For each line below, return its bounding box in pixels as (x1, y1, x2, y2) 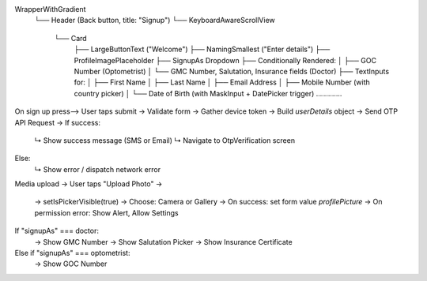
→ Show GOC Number (34, 259, 108, 268)
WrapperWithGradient (14, 5, 86, 13)
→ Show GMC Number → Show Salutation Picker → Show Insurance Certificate (34, 237, 293, 246)
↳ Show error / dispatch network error (34, 164, 161, 174)
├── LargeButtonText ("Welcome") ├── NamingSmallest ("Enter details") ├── (74, 44, 331, 54)
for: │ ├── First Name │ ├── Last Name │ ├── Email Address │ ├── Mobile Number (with (74, 77, 371, 87)
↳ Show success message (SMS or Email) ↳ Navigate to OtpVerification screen (34, 135, 296, 145)
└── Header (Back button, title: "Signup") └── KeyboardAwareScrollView (34, 16, 276, 25)
